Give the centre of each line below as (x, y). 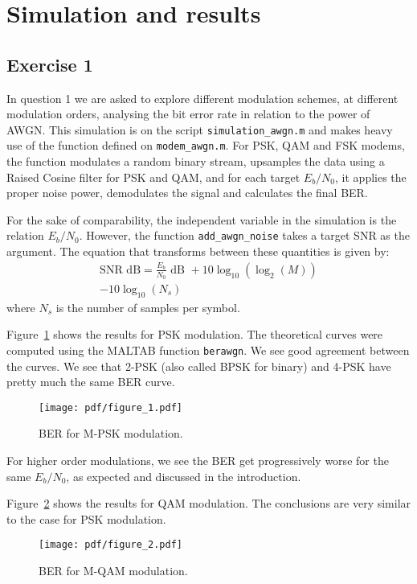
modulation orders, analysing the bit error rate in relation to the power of (188, 114)
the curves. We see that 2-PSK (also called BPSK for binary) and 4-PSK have (199, 366)
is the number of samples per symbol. (148, 307)
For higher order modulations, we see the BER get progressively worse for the (198, 461)
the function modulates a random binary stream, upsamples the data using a (196, 161)
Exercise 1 (50, 64)
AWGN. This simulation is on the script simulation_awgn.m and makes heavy (200, 129)
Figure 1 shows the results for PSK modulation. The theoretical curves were (195, 334)
